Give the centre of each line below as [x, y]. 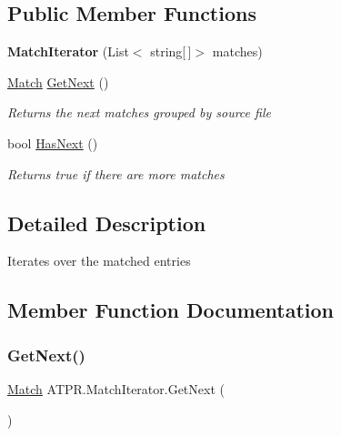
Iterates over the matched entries [99, 261]
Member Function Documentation [171, 310]
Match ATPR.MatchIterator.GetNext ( [116, 388]
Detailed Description [107, 223]
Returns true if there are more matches [116, 173]
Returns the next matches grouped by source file [139, 112]
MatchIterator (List [68, 51]
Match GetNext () [58, 81]
